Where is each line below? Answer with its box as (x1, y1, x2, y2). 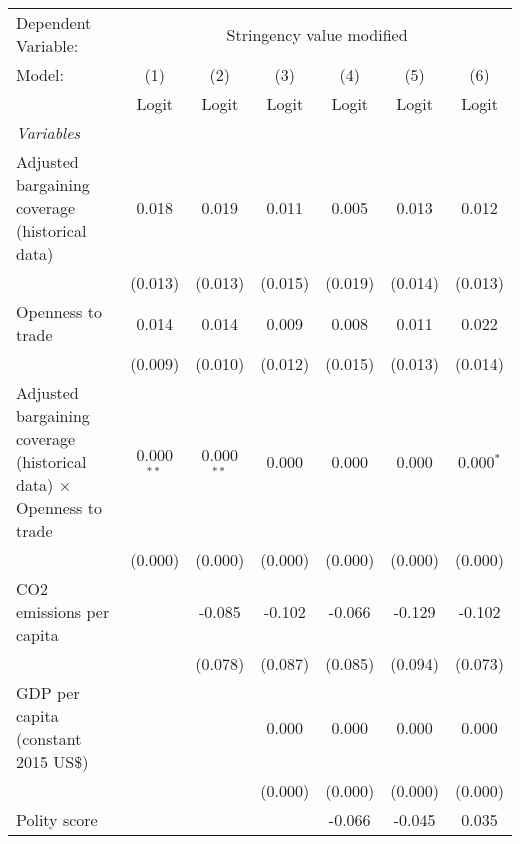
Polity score (16, 808, 98, 831)
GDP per (16, 681, 80, 704)
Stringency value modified (226, 22, 408, 46)
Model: (16, 63, 65, 86)
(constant (16, 727, 82, 750)
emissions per (16, 600, 110, 623)
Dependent (16, 11, 92, 34)
